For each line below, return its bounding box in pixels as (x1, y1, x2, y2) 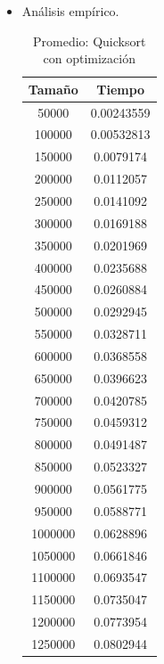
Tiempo (96, 79, 145, 98)
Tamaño (28, 79, 78, 98)
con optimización (43, 49, 135, 68)
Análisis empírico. (21, 2, 119, 20)
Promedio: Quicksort (33, 31, 146, 50)
